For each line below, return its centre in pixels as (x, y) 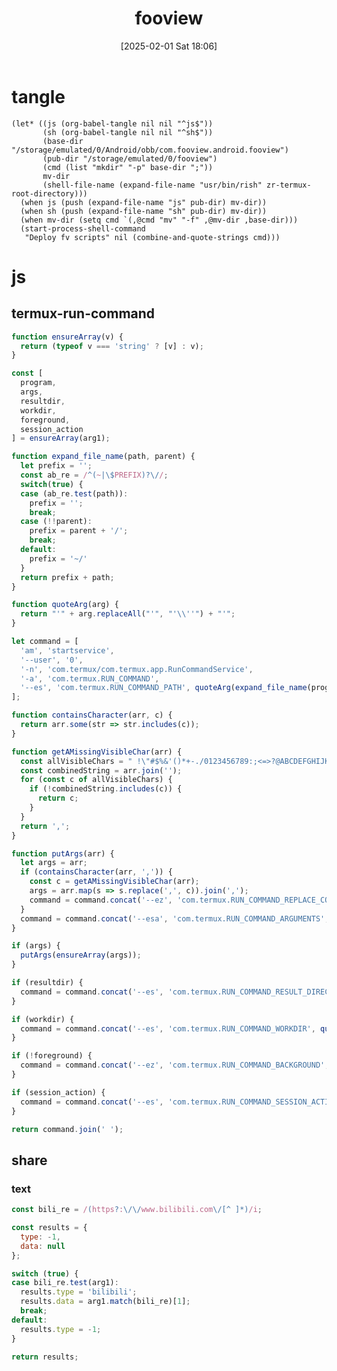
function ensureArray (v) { (67, 337)
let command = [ (45, 642)
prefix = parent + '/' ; (79, 531)
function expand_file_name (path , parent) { (103, 457)
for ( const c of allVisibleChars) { (96, 780)
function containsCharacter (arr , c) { (92, 715)
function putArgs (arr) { (63, 853)
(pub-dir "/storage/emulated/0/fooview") (130, 158)
